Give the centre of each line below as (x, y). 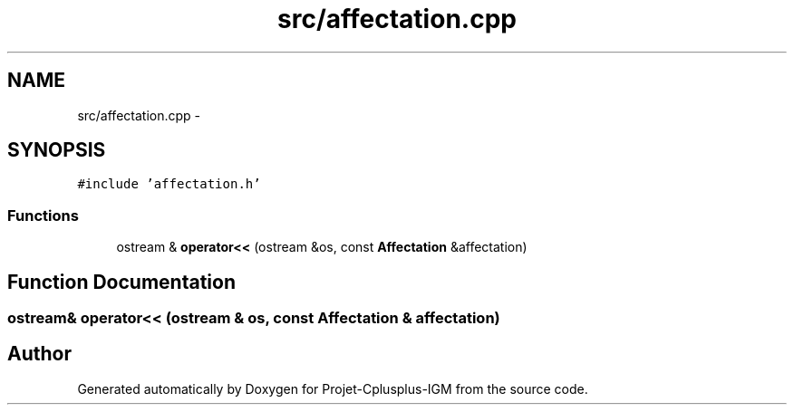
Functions (43, 215)
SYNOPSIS (57, 150)
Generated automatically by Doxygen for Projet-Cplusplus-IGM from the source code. (333, 388)
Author (39, 354)
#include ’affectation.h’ (169, 184)
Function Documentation (121, 282)
